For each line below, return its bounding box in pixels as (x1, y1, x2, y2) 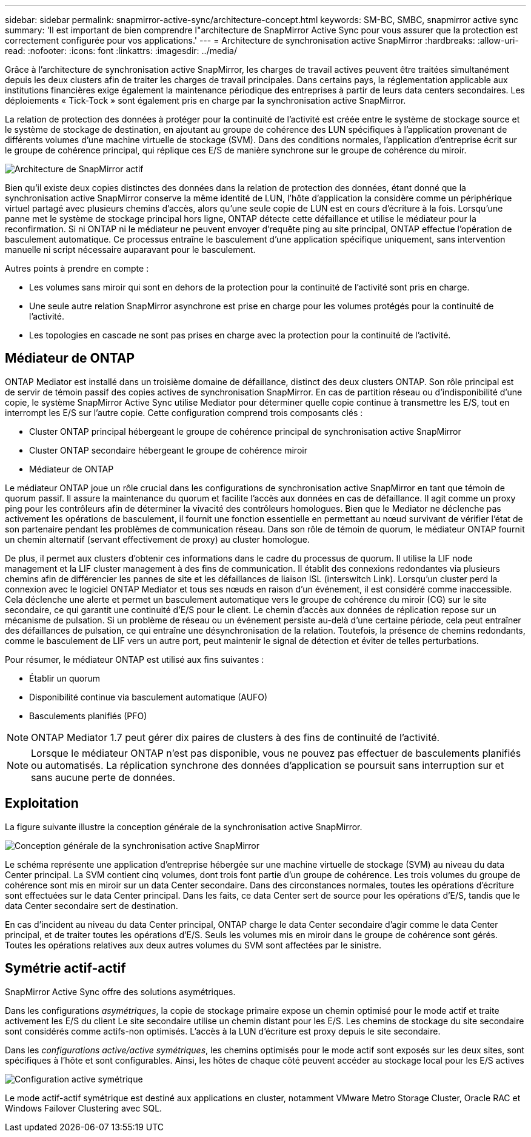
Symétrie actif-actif (5, 961, 126, 976)
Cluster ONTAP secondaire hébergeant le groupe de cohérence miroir (29, 444, 307, 455)
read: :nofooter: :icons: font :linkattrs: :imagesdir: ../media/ (5, 45, 237, 56)
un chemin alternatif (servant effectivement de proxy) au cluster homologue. (5, 534, 310, 545)
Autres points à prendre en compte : (5, 263, 149, 273)
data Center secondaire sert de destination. (5, 900, 178, 911)
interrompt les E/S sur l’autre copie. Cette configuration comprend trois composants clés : (5, 407, 363, 418)
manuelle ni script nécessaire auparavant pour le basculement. (5, 244, 256, 255)
